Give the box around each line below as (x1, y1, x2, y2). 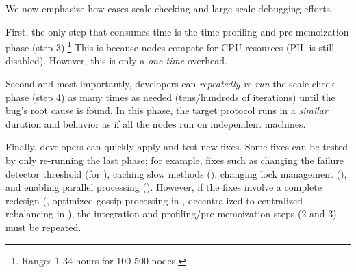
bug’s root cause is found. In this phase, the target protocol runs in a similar (5, 103, 328, 118)
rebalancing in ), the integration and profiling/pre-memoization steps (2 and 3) (5, 206, 337, 221)
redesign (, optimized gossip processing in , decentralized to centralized (5, 193, 303, 207)
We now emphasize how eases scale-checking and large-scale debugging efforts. (5, 1, 333, 15)
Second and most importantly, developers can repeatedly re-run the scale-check (5, 77, 335, 91)
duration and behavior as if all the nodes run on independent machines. (5, 116, 306, 131)
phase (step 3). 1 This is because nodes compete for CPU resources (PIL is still (5, 38, 335, 54)
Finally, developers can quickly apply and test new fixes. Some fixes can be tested (5, 139, 348, 154)
